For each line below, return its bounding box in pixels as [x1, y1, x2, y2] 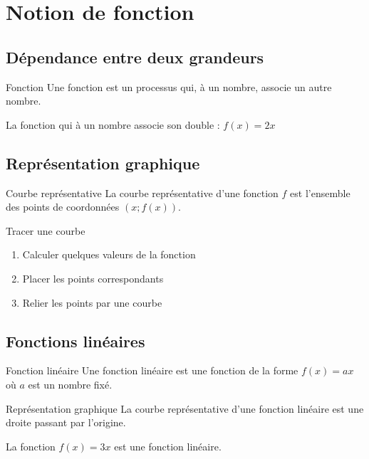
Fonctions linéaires [6, 329, 145, 352]
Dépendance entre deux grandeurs [6, 46, 264, 68]
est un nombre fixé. [28, 376, 113, 391]
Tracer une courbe [6, 223, 85, 238]
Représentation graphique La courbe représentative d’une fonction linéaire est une [6, 401, 364, 416]
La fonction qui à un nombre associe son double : [6, 117, 220, 132]
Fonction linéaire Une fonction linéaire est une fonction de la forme [6, 363, 298, 378]
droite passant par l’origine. [6, 415, 126, 430]
